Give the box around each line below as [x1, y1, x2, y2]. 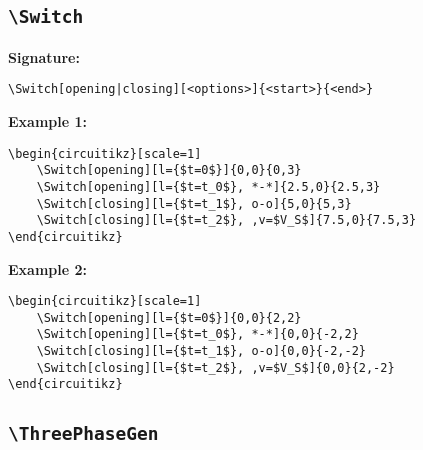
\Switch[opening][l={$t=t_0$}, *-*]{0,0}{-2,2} [36, 327, 359, 342]
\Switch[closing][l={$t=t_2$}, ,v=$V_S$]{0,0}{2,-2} [36, 360, 395, 375]
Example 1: [8, 111, 87, 132]
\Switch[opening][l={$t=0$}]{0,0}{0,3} [36, 163, 302, 178]
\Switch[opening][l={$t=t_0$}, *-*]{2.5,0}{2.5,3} [36, 179, 381, 194]
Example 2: [8, 258, 87, 279]
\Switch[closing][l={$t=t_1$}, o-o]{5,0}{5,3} [36, 196, 352, 211]
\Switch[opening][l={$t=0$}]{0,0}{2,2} [36, 310, 302, 325]
